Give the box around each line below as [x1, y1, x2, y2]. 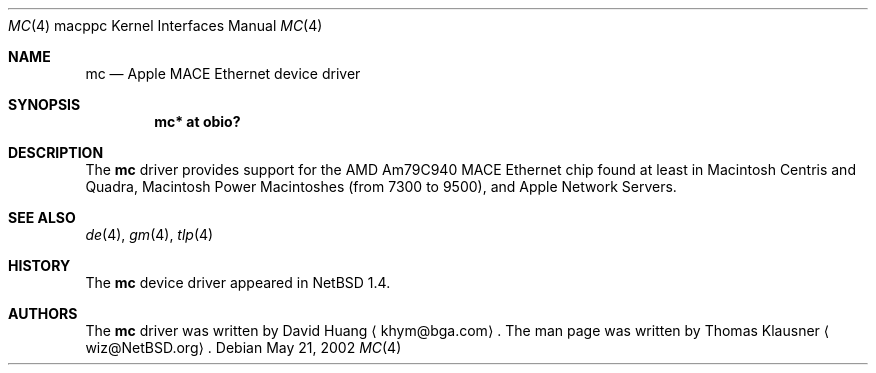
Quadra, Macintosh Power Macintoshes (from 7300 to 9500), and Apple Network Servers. [85, 178, 677, 195]
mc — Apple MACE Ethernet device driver [85, 65, 361, 82]
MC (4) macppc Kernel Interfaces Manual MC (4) [8, 17, 323, 34]
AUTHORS [8, 305, 78, 322]
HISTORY [8, 257, 71, 274]
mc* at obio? [154, 113, 241, 130]
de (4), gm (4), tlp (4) [85, 226, 214, 243]
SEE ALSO [8, 209, 76, 226]
